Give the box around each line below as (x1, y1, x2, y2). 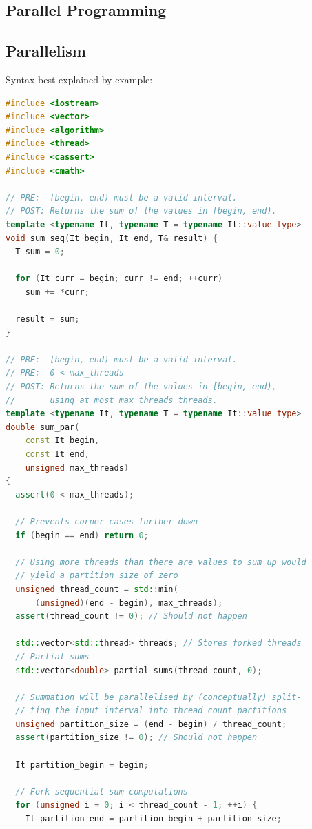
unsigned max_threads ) (25, 462, 129, 473)
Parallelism (6, 40, 86, 61)
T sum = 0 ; (15, 247, 65, 257)
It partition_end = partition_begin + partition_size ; (25, 814, 282, 824)
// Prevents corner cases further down (15, 516, 198, 526)
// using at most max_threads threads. (6, 395, 218, 405)
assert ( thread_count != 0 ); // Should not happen (15, 611, 247, 622)
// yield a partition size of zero (15, 571, 178, 581)
